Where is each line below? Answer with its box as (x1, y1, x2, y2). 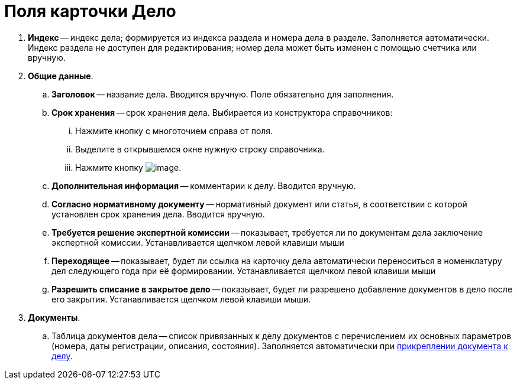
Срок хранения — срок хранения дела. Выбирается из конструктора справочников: (51, 107, 393, 118)
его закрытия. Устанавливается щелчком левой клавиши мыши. (51, 294, 311, 304)
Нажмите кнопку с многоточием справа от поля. (75, 125, 273, 136)
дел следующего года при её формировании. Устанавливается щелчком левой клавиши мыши (51, 265, 436, 276)
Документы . (28, 312, 80, 323)
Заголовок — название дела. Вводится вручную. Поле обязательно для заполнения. (51, 89, 394, 99)
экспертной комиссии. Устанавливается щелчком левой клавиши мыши (51, 237, 344, 248)
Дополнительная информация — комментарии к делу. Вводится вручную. (51, 180, 356, 191)
